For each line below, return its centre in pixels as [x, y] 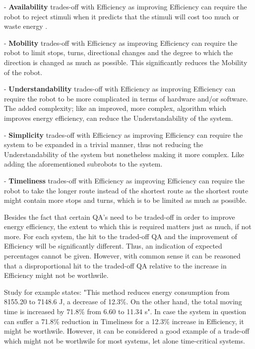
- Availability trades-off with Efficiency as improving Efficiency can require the [126, 6]
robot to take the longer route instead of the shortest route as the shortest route [126, 190]
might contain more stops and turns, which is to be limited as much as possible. [126, 200]
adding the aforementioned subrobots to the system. [83, 164]
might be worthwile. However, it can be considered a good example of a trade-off [127, 331]
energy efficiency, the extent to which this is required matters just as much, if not [128, 226]
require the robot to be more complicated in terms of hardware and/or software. [126, 98]
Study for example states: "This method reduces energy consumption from [117, 292]
